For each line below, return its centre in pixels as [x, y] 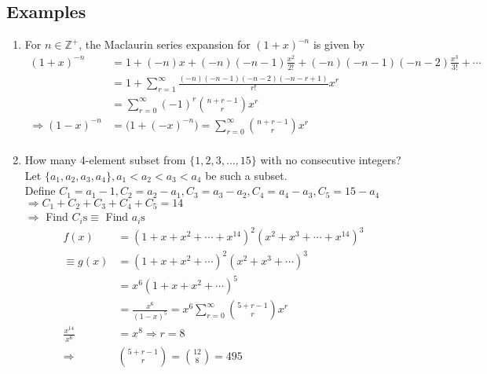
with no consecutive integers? [331, 159]
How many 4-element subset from [105, 159]
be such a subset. [246, 175]
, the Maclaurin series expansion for [165, 44]
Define [40, 191]
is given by [339, 44]
